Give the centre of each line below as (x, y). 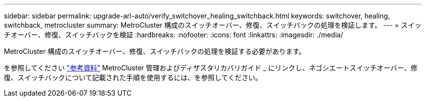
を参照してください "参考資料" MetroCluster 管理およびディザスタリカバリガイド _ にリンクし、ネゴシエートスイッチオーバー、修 (211, 68)
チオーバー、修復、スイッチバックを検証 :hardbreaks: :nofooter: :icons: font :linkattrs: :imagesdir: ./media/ (174, 35)
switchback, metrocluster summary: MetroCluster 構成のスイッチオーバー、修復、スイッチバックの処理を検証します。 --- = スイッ (213, 25)
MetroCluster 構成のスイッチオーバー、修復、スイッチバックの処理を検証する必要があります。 (155, 51)
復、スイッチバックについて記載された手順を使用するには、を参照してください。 (133, 77)
